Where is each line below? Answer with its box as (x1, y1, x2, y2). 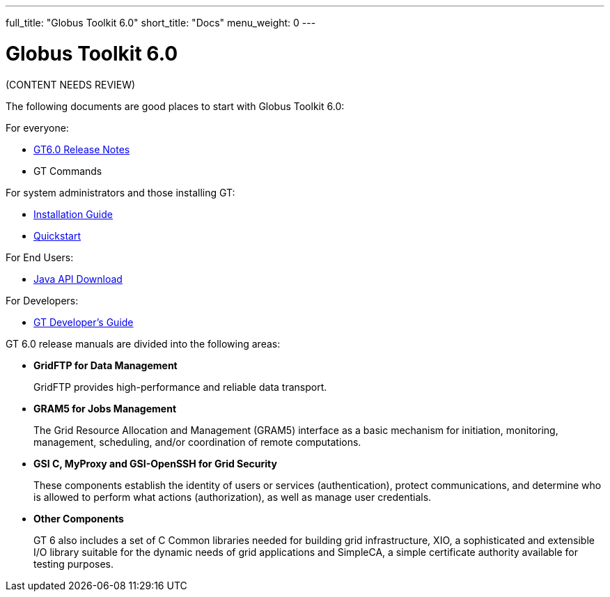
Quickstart (33, 229, 81, 242)
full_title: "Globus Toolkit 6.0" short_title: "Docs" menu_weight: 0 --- (6, 17, 316, 29)
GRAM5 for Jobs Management (33, 402, 177, 414)
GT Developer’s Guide (33, 316, 134, 328)
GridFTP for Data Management (33, 359, 178, 371)
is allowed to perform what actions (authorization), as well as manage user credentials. (33, 490, 432, 503)
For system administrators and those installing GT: (6, 186, 235, 199)
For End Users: (6, 251, 74, 263)
